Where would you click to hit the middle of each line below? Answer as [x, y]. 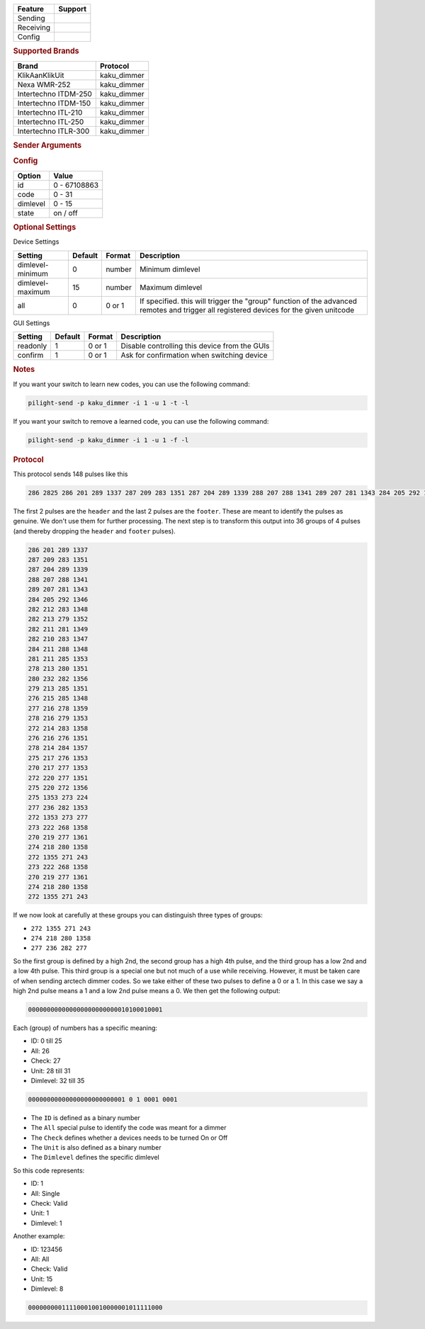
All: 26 [40, 1051]
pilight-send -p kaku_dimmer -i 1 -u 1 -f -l [108, 440]
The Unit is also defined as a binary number [96, 1148]
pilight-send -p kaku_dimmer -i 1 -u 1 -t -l [108, 403]
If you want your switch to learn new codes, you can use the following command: [132, 384]
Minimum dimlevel [170, 269]
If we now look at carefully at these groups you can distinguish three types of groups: [138, 915]
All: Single [45, 1193]
